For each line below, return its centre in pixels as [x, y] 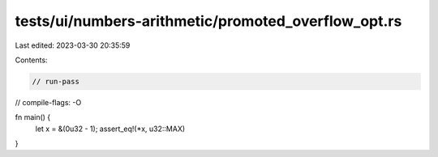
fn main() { [33, 117]
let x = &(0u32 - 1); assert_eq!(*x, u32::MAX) [110, 129]
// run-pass [56, 81]
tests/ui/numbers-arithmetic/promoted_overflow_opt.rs [208, 21]
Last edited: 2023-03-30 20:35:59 [73, 45]
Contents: [31, 60]
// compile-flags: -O [48, 102]
